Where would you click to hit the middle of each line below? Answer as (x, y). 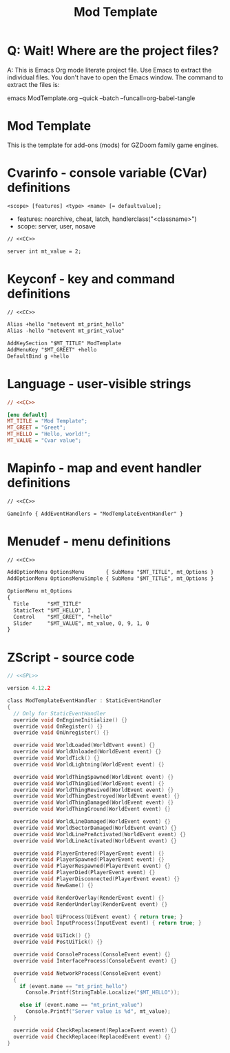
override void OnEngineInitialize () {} (71, 720)
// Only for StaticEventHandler (60, 713)
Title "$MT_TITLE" (47, 604)
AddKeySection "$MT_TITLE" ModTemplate (64, 344)
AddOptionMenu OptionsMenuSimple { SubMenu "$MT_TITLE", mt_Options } (111, 579)
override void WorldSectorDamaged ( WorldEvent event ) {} (95, 828)
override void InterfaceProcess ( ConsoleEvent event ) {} (95, 960)
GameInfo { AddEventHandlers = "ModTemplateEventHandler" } (95, 514)
